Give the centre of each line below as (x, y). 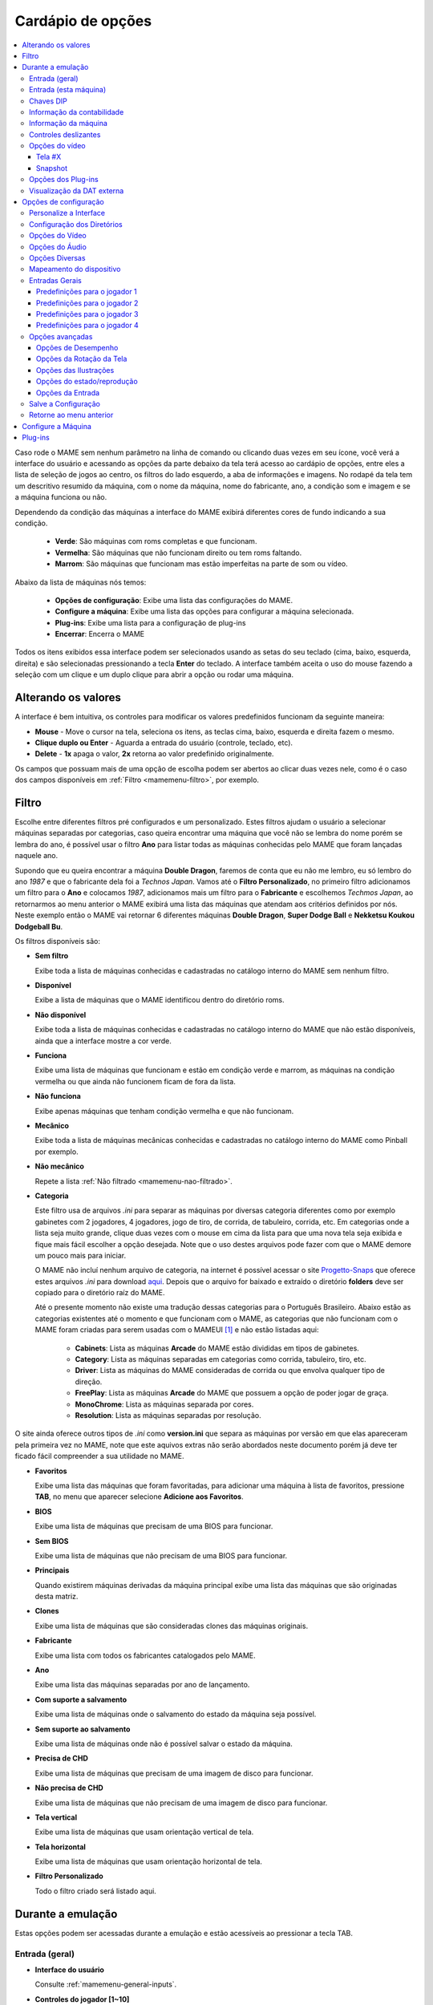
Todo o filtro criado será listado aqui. (95, 1891)
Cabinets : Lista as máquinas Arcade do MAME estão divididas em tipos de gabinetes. (217, 1348)
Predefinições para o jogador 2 (87, 303)
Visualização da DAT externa (77, 190)
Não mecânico (59, 1166)
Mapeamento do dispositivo (75, 269)
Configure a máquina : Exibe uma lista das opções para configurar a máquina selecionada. (204, 612)
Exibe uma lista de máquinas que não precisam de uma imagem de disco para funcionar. (181, 1802)
